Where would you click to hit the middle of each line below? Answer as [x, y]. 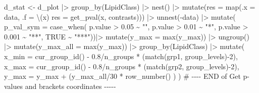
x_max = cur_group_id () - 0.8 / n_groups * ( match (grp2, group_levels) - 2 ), [122, 66]
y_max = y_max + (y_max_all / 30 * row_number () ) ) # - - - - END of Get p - [127, 76]
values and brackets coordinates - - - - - [60, 86]
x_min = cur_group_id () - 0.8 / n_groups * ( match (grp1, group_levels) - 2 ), [121, 56]
